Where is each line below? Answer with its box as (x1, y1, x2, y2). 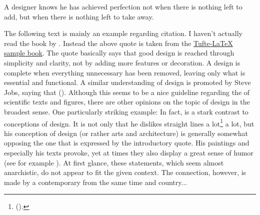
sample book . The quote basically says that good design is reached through (4, 47, 234, 58)
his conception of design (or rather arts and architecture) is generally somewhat (4, 127, 248, 138)
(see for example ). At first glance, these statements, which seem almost (4, 157, 224, 167)
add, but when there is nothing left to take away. (4, 11, 154, 21)
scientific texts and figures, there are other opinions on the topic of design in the (4, 96, 250, 107)
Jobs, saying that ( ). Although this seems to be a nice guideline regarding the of (4, 86, 250, 97)
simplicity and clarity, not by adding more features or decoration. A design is (4, 57, 240, 67)
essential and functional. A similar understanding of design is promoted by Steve (4, 77, 251, 87)
